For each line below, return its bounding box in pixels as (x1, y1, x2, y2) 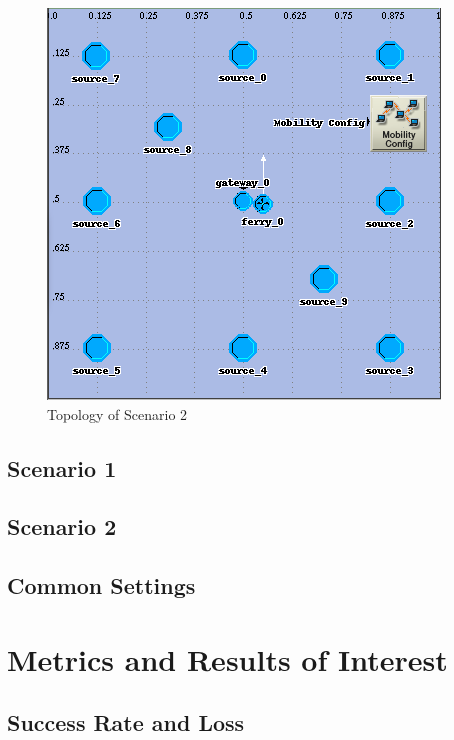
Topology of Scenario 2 (47, 403, 188, 424)
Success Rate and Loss (7, 707, 245, 738)
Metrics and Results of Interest (7, 638, 448, 679)
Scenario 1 (7, 452, 117, 483)
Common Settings (7, 570, 196, 601)
